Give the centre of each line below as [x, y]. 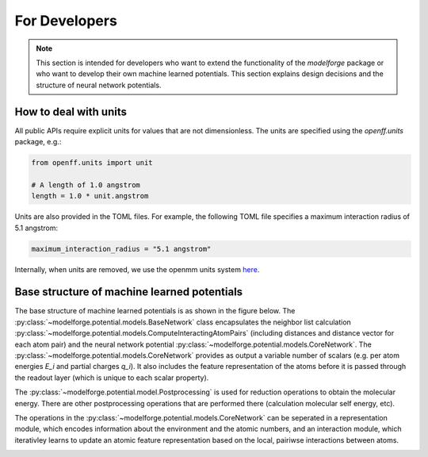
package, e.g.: [38, 142]
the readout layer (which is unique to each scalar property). [112, 378]
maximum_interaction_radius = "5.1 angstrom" [121, 249]
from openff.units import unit [92, 163]
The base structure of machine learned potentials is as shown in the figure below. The [155, 311]
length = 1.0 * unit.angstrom [90, 196]
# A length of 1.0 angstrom [86, 185]
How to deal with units [71, 111]
